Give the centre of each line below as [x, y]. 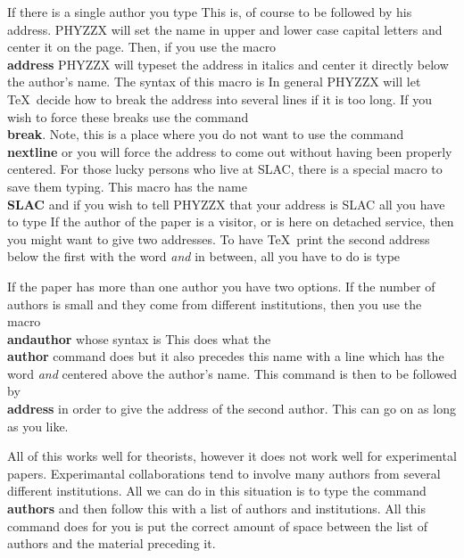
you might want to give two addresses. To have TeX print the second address [219, 238]
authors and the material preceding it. [112, 543]
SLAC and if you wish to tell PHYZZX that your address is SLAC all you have [226, 204]
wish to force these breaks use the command [128, 116]
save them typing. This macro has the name [127, 186]
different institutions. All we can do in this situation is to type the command [217, 491]
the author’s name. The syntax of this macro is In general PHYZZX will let [214, 82]
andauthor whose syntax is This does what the [139, 338]
